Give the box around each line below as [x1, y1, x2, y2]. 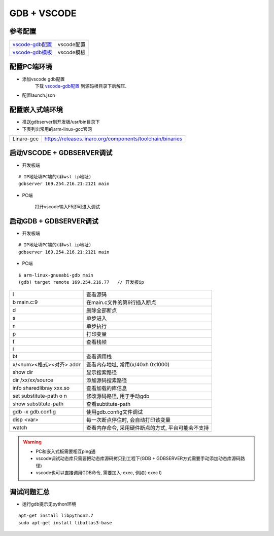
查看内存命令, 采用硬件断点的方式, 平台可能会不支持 [86, 425, 209, 432]
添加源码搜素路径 [86, 377, 127, 384]
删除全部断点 [86, 307, 117, 314]
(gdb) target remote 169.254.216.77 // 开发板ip [18, 279, 145, 285]
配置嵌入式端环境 [9, 105, 63, 114]
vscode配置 [57, 41, 86, 48]
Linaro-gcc [12, 135, 39, 142]
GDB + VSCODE [9, 8, 77, 19]
